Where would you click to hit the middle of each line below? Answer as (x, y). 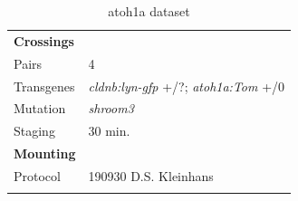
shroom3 (111, 108)
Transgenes (44, 86)
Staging (34, 131)
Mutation (40, 108)
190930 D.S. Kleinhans (151, 175)
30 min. (109, 131)
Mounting (45, 153)
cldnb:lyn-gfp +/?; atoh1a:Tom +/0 (187, 86)
